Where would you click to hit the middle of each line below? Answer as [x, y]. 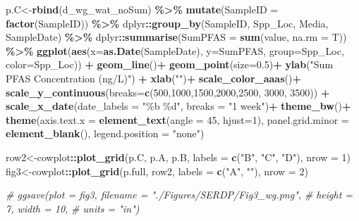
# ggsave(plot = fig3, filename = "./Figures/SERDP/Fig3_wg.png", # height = [179, 195]
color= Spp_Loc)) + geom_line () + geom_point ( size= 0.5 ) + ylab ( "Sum [170, 64]
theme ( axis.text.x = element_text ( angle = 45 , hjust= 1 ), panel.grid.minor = [177, 119]
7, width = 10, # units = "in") [73, 208]
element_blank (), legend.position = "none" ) [105, 133]
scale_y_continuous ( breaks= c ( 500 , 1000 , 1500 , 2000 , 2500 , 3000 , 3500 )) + [168, 92]
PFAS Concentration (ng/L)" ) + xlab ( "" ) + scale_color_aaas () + [153, 78]
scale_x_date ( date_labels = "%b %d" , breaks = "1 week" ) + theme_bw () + [178, 106]
